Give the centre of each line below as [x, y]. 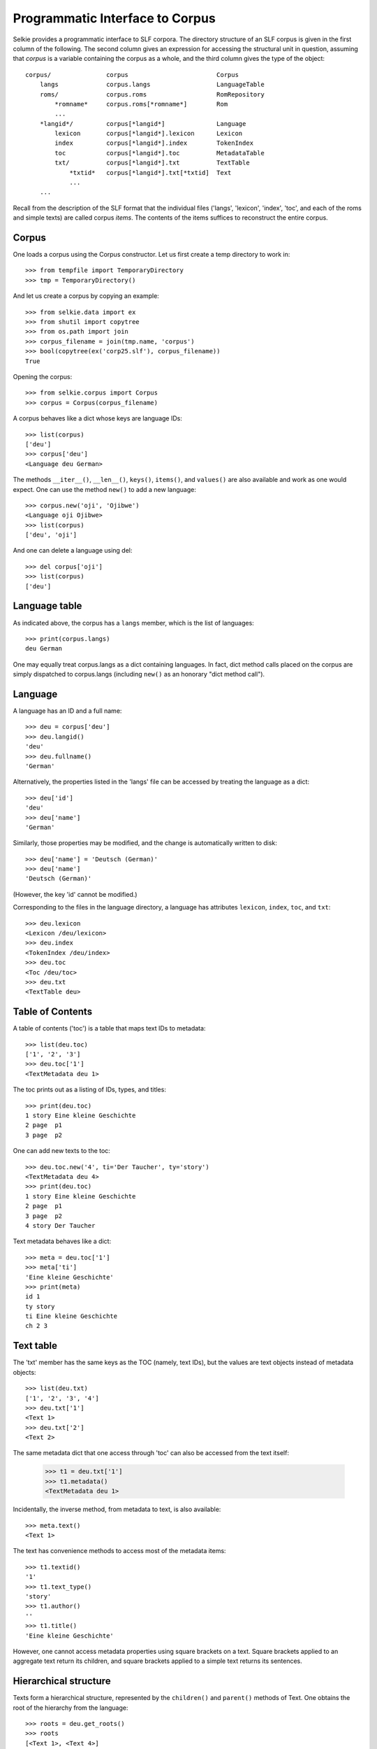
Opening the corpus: [43, 377]
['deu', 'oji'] [51, 535]
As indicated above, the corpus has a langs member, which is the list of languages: [133, 623]
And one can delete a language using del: [73, 551]
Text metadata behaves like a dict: [62, 1241]
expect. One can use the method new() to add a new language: [105, 489]
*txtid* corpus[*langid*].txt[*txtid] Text [150, 172]
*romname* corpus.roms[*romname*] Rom [141, 104]
